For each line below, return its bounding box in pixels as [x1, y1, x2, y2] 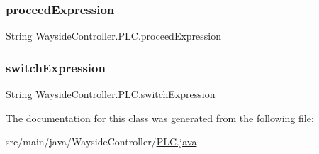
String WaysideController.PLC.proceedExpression [6, 28, 222, 43]
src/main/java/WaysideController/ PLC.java [6, 134, 197, 149]
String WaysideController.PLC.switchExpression [6, 87, 216, 101]
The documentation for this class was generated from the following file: [6, 110, 314, 125]
